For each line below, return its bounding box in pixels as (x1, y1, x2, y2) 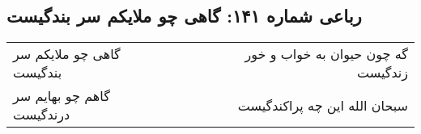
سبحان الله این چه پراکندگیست (237, 95, 408, 115)
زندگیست (356, 63, 408, 82)
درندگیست (13, 105, 70, 124)
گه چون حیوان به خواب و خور (245, 44, 408, 64)
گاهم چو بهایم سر (13, 86, 110, 106)
